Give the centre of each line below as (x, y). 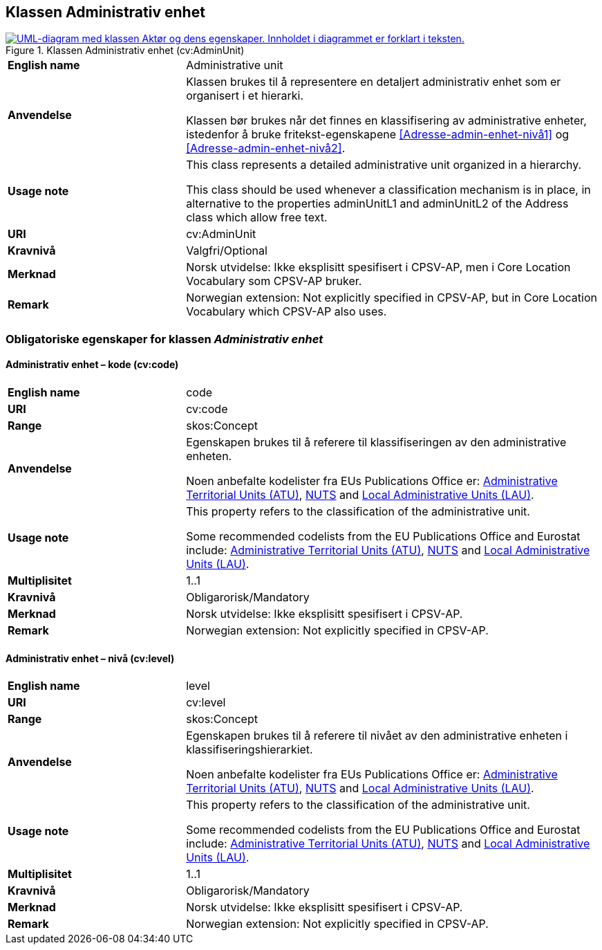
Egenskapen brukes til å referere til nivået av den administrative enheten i (377, 736)
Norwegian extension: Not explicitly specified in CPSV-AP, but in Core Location (392, 298)
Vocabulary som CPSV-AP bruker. (274, 281)
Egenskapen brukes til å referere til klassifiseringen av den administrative (376, 442)
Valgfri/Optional (227, 251)
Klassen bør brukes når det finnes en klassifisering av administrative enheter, (386, 121)
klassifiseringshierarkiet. (250, 750)
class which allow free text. (257, 218)
